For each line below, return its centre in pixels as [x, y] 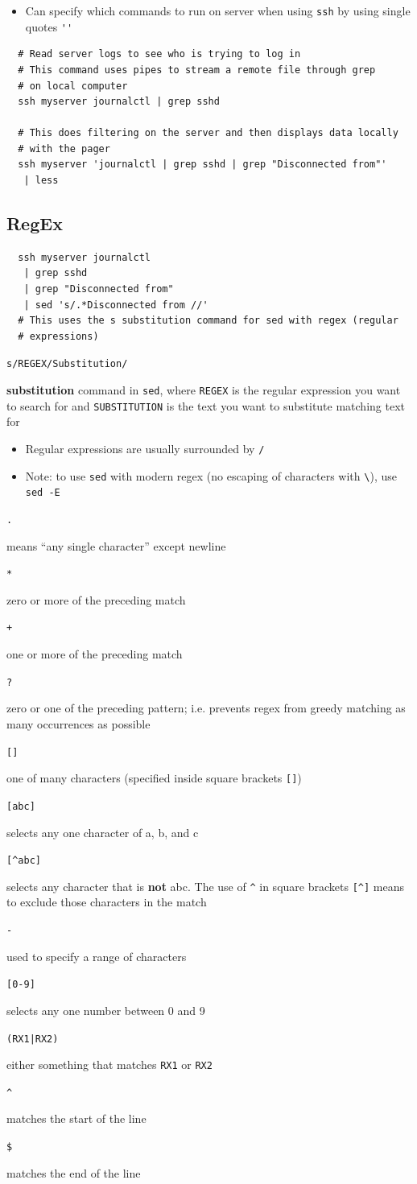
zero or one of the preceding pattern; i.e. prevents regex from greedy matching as [206, 708]
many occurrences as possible [78, 723]
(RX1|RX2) [33, 1039]
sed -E [43, 493]
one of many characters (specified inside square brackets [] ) [154, 778]
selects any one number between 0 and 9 [106, 1010]
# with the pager [64, 149]
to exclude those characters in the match [107, 902]
